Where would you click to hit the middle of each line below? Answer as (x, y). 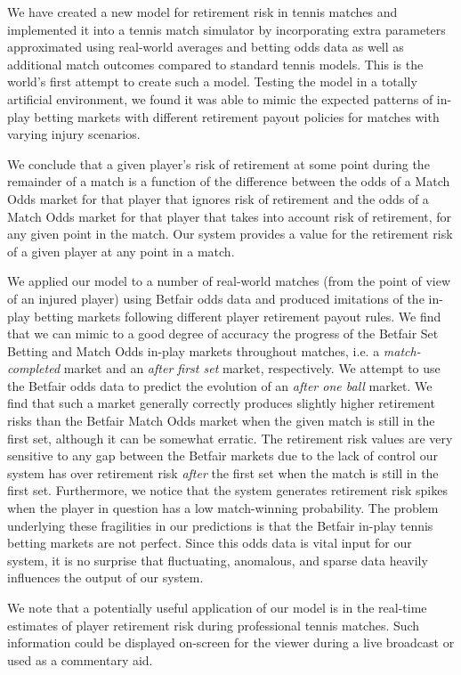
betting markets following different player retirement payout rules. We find (238, 316)
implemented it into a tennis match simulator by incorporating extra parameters (226, 29)
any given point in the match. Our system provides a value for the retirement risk (230, 234)
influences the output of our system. (105, 577)
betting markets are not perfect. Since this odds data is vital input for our (210, 543)
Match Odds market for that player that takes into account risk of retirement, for (230, 216)
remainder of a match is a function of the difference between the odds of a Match (229, 181)
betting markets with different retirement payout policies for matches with (237, 116)
